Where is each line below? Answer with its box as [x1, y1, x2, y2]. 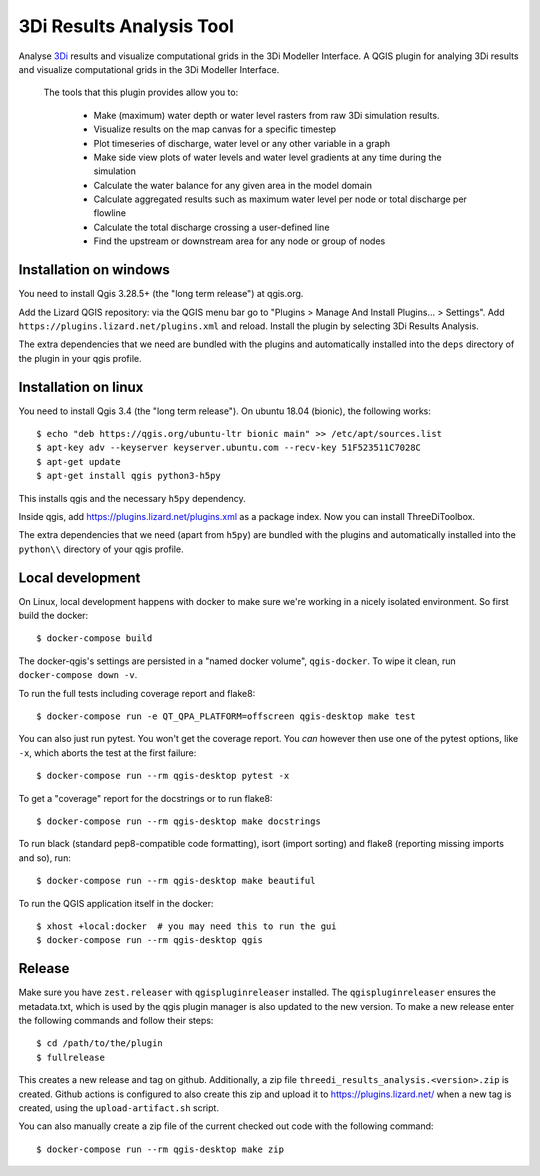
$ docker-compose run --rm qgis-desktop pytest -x [36, 770, 290, 782]
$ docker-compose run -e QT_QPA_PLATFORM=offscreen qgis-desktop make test [36, 710, 416, 722]
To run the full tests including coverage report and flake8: [18, 687, 256, 699]
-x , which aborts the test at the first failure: [18, 746, 197, 759]
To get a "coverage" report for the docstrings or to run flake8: [18, 792, 273, 804]
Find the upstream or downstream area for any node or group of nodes [93, 235, 386, 247]
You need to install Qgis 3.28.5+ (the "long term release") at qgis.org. [18, 288, 304, 300]
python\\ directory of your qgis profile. [18, 543, 184, 555]
